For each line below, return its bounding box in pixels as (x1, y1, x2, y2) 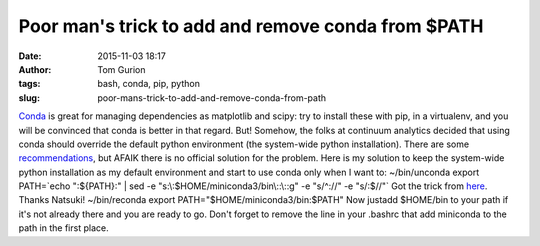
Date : (18, 50, 42, 62)
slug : (18, 91, 40, 104)
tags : (18, 78, 41, 90)
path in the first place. (18, 222, 109, 234)
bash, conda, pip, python (97, 78, 200, 90)
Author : (18, 63, 52, 75)
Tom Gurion (97, 63, 146, 75)
